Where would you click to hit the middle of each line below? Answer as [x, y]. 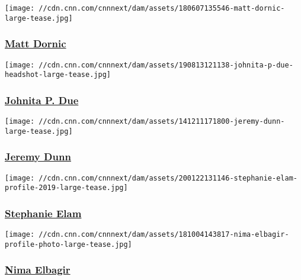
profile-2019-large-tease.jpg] [66, 188]
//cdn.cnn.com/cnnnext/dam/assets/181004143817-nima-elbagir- [164, 235]
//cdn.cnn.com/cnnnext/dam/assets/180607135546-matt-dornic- [162, 8]
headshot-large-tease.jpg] [58, 75]
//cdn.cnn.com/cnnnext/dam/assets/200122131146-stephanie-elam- [168, 178]
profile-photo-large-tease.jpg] [68, 244]
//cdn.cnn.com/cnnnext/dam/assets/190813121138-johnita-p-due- [166, 65]
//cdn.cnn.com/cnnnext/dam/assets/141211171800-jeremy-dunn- [162, 122]
